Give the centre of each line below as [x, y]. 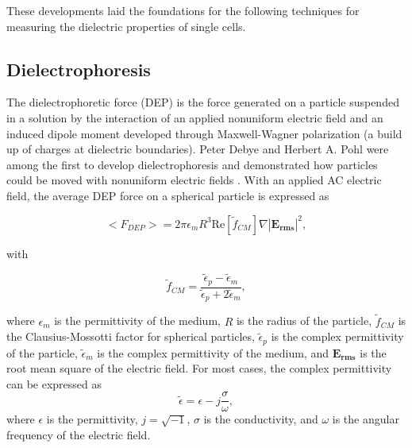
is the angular [366, 419]
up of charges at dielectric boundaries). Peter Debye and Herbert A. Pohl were [198, 149]
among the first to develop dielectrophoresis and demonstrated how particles [192, 164]
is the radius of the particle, [304, 321]
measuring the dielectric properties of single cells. [126, 26]
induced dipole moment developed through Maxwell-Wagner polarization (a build [204, 133]
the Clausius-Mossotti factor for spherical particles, [131, 336]
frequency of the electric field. [79, 435]
